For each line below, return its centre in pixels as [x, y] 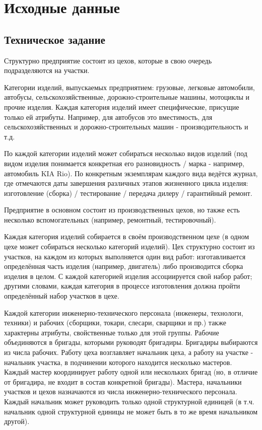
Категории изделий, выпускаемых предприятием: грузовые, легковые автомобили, [129, 87]
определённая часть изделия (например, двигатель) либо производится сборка [124, 266]
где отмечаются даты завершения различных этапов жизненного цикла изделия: [126, 183]
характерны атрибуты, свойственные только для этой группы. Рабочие [112, 332]
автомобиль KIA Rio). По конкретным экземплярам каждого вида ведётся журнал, [131, 173]
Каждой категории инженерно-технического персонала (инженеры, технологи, [124, 312]
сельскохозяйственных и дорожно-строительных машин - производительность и [126, 127]
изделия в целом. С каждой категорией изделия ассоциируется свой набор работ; [128, 276]
